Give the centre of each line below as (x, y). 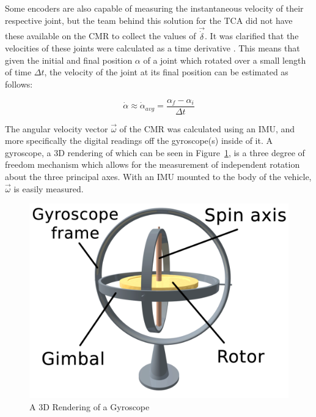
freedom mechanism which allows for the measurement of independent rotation (152, 164)
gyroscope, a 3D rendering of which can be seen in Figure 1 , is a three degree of (155, 152)
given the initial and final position (69, 60)
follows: (19, 84)
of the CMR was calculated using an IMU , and (207, 128)
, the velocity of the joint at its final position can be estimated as (166, 72)
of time (18, 72)
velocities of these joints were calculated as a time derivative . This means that (152, 48)
